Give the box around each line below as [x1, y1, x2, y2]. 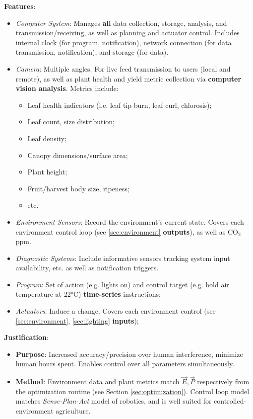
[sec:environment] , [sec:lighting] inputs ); [15, 315, 139, 326]
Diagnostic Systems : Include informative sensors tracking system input [15, 252, 230, 263]
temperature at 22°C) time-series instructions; [15, 289, 161, 299]
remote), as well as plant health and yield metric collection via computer [15, 73, 242, 84]
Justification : [4, 332, 49, 342]
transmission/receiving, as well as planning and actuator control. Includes [15, 27, 240, 38]
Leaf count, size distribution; [27, 116, 115, 127]
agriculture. [56, 406, 91, 416]
